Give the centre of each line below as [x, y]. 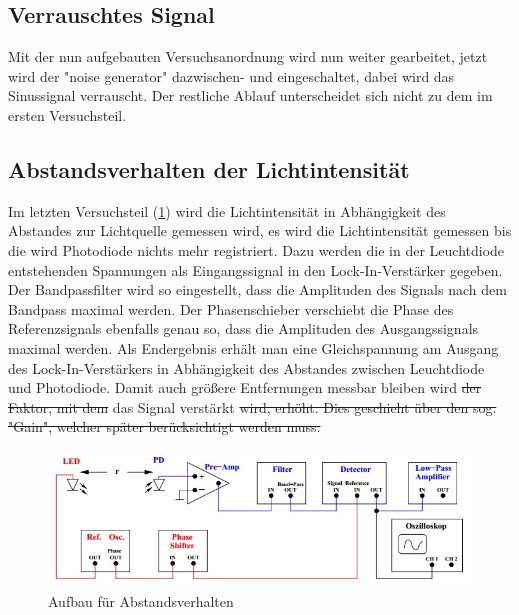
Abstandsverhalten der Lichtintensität [209, 168]
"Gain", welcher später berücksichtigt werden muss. [164, 426]
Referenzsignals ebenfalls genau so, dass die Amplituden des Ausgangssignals [243, 328]
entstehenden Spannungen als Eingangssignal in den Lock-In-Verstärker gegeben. [255, 269]
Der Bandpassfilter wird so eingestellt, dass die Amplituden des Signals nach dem [257, 289]
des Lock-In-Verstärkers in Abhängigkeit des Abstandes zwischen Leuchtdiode [246, 367]
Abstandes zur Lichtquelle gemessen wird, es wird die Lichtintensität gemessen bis [260, 230]
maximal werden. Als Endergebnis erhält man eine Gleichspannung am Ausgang [253, 347]
